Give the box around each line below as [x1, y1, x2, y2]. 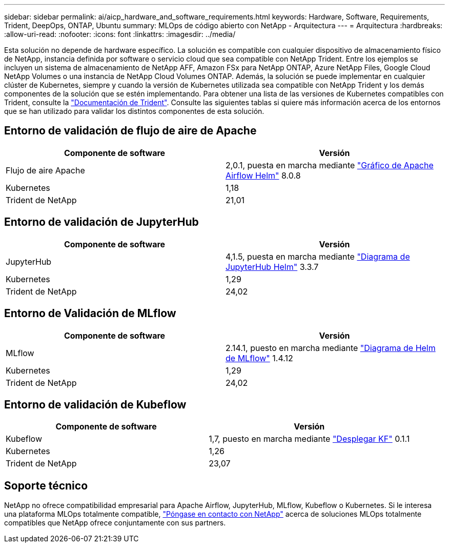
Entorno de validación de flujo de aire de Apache [4, 124, 257, 138]
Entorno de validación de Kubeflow [4, 398, 187, 411]
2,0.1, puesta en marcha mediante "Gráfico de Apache [226, 160, 434, 170]
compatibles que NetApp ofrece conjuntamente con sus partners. [4, 518, 226, 528]
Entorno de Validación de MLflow [4, 307, 176, 320]
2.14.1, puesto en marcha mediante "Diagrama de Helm [226, 342, 436, 353]
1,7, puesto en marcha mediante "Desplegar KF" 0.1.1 [209, 434, 410, 444]
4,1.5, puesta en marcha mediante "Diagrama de [226, 251, 410, 262]
